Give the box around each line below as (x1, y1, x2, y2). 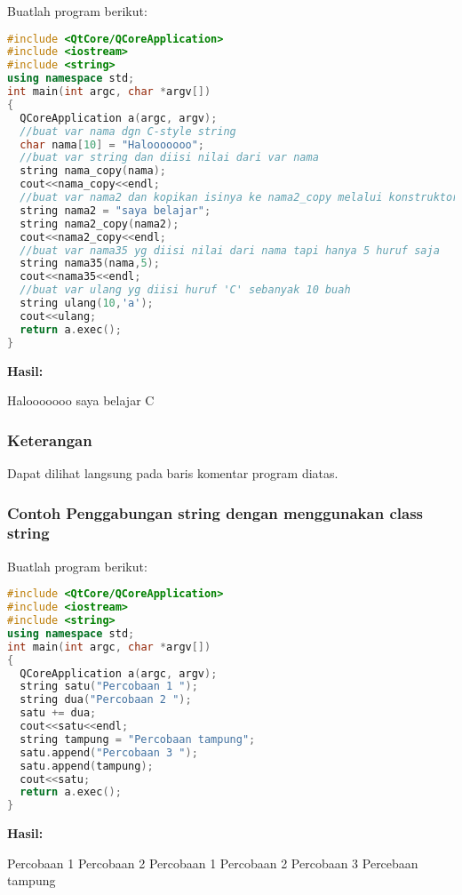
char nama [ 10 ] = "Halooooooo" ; (20, 138, 205, 151)
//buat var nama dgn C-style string (20, 124, 236, 138)
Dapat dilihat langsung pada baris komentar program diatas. (7, 464, 339, 482)
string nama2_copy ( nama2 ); (20, 217, 179, 230)
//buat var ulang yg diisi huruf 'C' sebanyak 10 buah (20, 284, 351, 297)
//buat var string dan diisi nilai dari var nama (20, 151, 319, 164)
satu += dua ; (20, 707, 97, 720)
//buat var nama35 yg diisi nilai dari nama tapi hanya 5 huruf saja (20, 244, 440, 257)
